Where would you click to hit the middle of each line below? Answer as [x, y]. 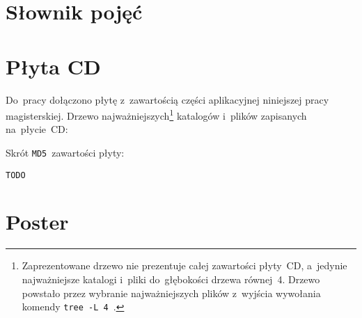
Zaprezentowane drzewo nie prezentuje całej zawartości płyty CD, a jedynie [184, 265]
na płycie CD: [37, 129]
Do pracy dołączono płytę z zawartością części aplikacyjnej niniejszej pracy [167, 99]
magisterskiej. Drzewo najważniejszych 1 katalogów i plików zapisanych [156, 114]
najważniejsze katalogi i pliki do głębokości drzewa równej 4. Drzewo [171, 279]
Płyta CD [53, 66]
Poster [37, 222]
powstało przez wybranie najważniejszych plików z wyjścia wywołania [171, 293]
